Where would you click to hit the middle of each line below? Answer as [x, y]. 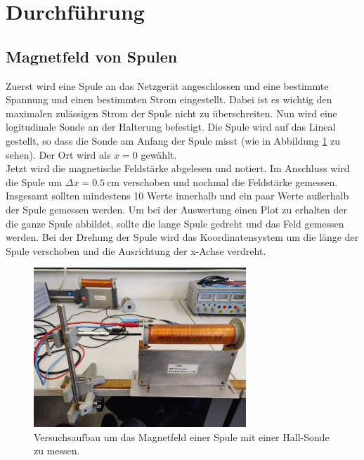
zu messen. [57, 451]
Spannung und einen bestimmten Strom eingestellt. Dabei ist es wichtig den [169, 99]
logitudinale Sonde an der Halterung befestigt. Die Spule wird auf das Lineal [171, 127]
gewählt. [159, 154]
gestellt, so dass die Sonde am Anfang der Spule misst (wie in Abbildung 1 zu [173, 140]
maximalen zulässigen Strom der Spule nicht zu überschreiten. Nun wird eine [171, 113]
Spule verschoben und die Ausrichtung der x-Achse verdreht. [136, 250]
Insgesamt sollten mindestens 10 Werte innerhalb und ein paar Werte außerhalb [177, 196]
